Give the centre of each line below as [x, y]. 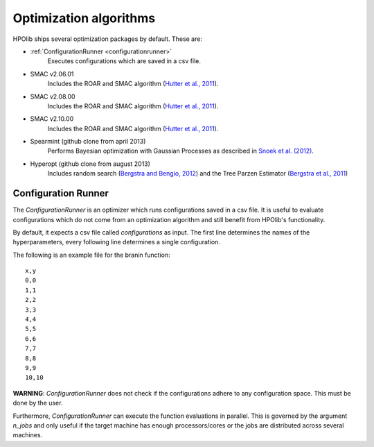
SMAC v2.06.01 [52, 74]
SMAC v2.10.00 [52, 119]
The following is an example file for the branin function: [91, 255]
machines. [28, 435]
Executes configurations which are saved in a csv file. [124, 61]
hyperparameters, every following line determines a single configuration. [117, 242]
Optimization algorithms [84, 18]
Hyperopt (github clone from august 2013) [90, 164]
